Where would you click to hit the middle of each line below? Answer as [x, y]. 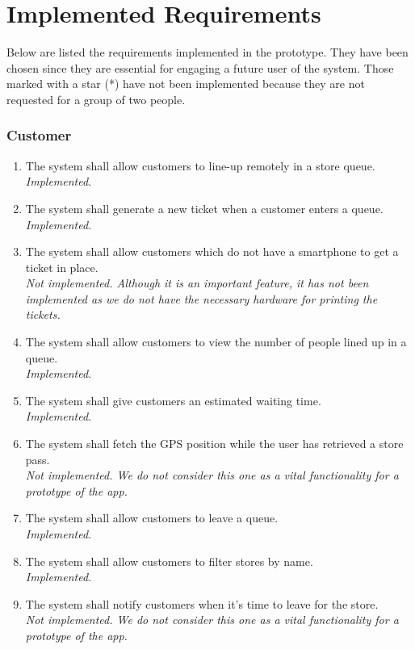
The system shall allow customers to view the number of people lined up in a [216, 342]
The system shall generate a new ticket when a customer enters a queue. [204, 208]
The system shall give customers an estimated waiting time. [173, 400]
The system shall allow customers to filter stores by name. [169, 561]
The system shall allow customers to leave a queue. [152, 518]
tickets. [43, 314]
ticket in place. [62, 267]
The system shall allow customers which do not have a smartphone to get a [212, 251]
